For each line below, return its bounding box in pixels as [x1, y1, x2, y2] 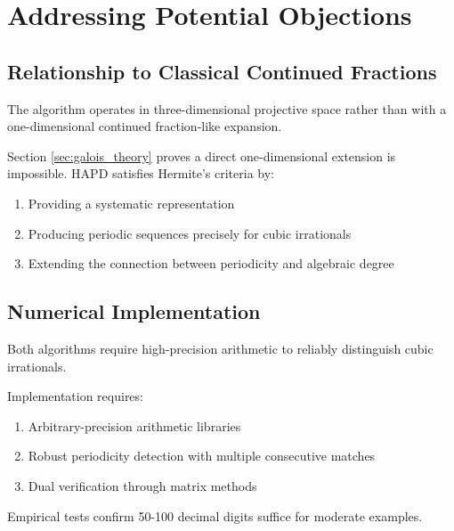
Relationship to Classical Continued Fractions [7, 57, 437, 85]
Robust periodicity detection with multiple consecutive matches [28, 446, 376, 465]
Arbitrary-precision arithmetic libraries [28, 416, 241, 435]
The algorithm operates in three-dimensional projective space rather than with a [7, 99, 447, 118]
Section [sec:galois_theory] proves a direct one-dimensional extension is [7, 146, 396, 165]
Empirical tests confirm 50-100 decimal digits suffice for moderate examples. [7, 506, 423, 525]
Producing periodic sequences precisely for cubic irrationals [28, 224, 352, 242]
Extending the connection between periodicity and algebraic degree [28, 254, 394, 273]
